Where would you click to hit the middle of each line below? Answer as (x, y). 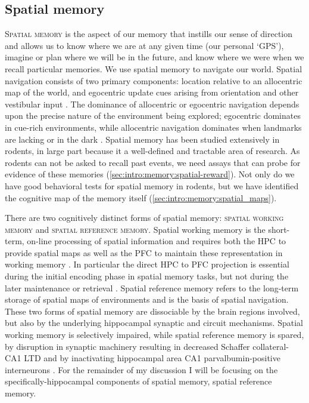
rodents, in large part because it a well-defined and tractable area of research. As (152, 151)
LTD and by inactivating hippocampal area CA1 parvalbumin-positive (152, 358)
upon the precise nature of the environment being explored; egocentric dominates (153, 116)
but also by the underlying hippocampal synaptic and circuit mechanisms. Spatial (154, 323)
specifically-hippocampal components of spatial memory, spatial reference (138, 381)
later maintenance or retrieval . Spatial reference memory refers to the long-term (152, 287)
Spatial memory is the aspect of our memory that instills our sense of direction (149, 34)
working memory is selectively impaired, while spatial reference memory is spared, (154, 335)
